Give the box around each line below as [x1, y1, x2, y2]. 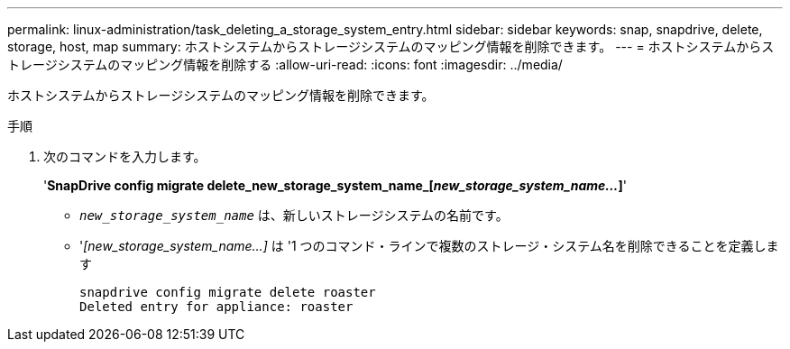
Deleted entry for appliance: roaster [79, 299, 354, 314]
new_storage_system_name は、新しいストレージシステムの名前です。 [79, 207, 509, 223]
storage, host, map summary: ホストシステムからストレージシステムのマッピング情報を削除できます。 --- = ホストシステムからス [7, 39, 775, 54]
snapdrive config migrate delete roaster [79, 285, 376, 299]
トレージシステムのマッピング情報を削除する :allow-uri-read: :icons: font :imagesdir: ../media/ [7, 57, 563, 72]
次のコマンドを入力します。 [43, 149, 207, 164]
